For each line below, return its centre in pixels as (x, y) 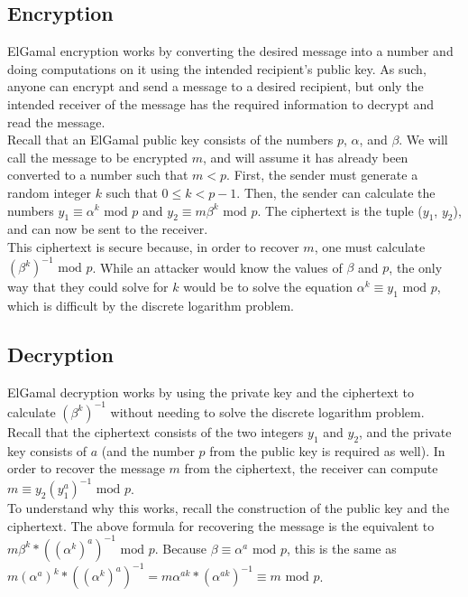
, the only (416, 267)
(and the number (148, 450)
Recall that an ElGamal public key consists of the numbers (170, 140)
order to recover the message (86, 468)
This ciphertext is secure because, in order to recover (153, 246)
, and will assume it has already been (306, 157)
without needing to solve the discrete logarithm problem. (267, 411)
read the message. (56, 121)
